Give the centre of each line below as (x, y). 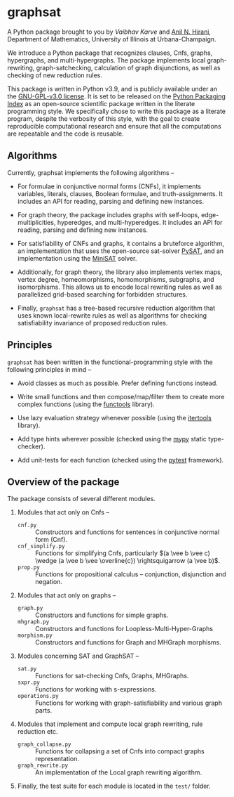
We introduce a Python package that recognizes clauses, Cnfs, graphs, (110, 53)
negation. (49, 582)
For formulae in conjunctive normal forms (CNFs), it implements (109, 186)
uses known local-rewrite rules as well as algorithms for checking (112, 315)
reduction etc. (37, 732)
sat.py (27, 669)
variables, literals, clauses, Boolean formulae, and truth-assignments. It (120, 193)
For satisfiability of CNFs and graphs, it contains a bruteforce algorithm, (121, 243)
